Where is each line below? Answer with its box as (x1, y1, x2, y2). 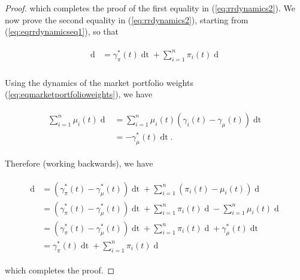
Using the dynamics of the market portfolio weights (5, 76, 193, 88)
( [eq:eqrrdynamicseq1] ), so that (5, 25, 119, 38)
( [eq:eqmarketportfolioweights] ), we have (5, 88, 153, 100)
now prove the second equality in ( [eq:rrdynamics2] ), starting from (5, 13, 249, 26)
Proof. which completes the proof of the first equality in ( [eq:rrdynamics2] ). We (5, 2, 295, 14)
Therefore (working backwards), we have (5, 156, 153, 169)
